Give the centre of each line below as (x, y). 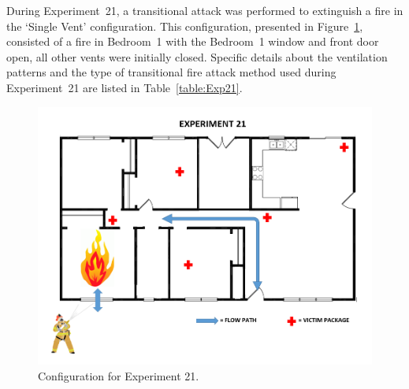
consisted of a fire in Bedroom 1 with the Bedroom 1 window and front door (193, 41)
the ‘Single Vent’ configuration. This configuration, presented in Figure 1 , (185, 26)
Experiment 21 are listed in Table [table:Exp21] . (125, 87)
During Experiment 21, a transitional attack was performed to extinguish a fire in (205, 10)
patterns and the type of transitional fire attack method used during (171, 72)
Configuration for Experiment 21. (119, 375)
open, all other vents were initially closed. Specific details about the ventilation (197, 56)
